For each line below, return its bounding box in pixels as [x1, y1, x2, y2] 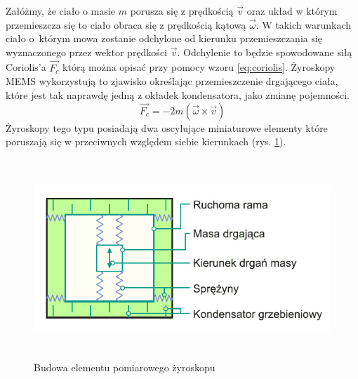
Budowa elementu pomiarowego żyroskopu [34, 359, 216, 374]
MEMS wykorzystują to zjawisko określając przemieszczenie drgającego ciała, [6, 74, 338, 88]
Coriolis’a [6, 60, 46, 74]
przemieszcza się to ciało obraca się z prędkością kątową [6, 17, 246, 32]
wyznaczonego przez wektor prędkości [6, 44, 167, 59]
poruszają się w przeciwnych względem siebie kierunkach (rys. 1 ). [6, 134, 286, 149]
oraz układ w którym [246, 4, 338, 18]
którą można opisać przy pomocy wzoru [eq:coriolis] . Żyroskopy [62, 60, 336, 74]
